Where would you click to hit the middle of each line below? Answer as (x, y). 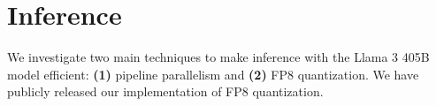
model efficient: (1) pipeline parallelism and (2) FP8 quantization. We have (213, 74)
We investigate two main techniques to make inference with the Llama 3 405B (218, 57)
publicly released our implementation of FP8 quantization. (165, 91)
